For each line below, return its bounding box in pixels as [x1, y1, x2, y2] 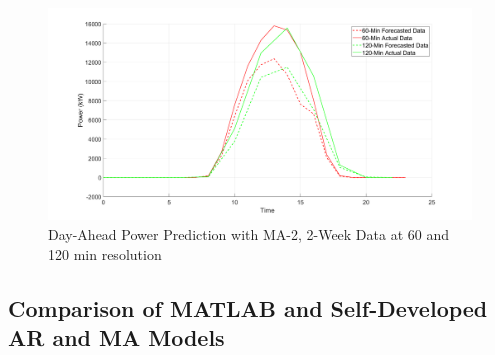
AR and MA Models [8, 321, 225, 352]
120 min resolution [48, 243, 162, 264]
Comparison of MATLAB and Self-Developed [8, 292, 488, 323]
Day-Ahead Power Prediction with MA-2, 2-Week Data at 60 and [48, 224, 450, 244]
